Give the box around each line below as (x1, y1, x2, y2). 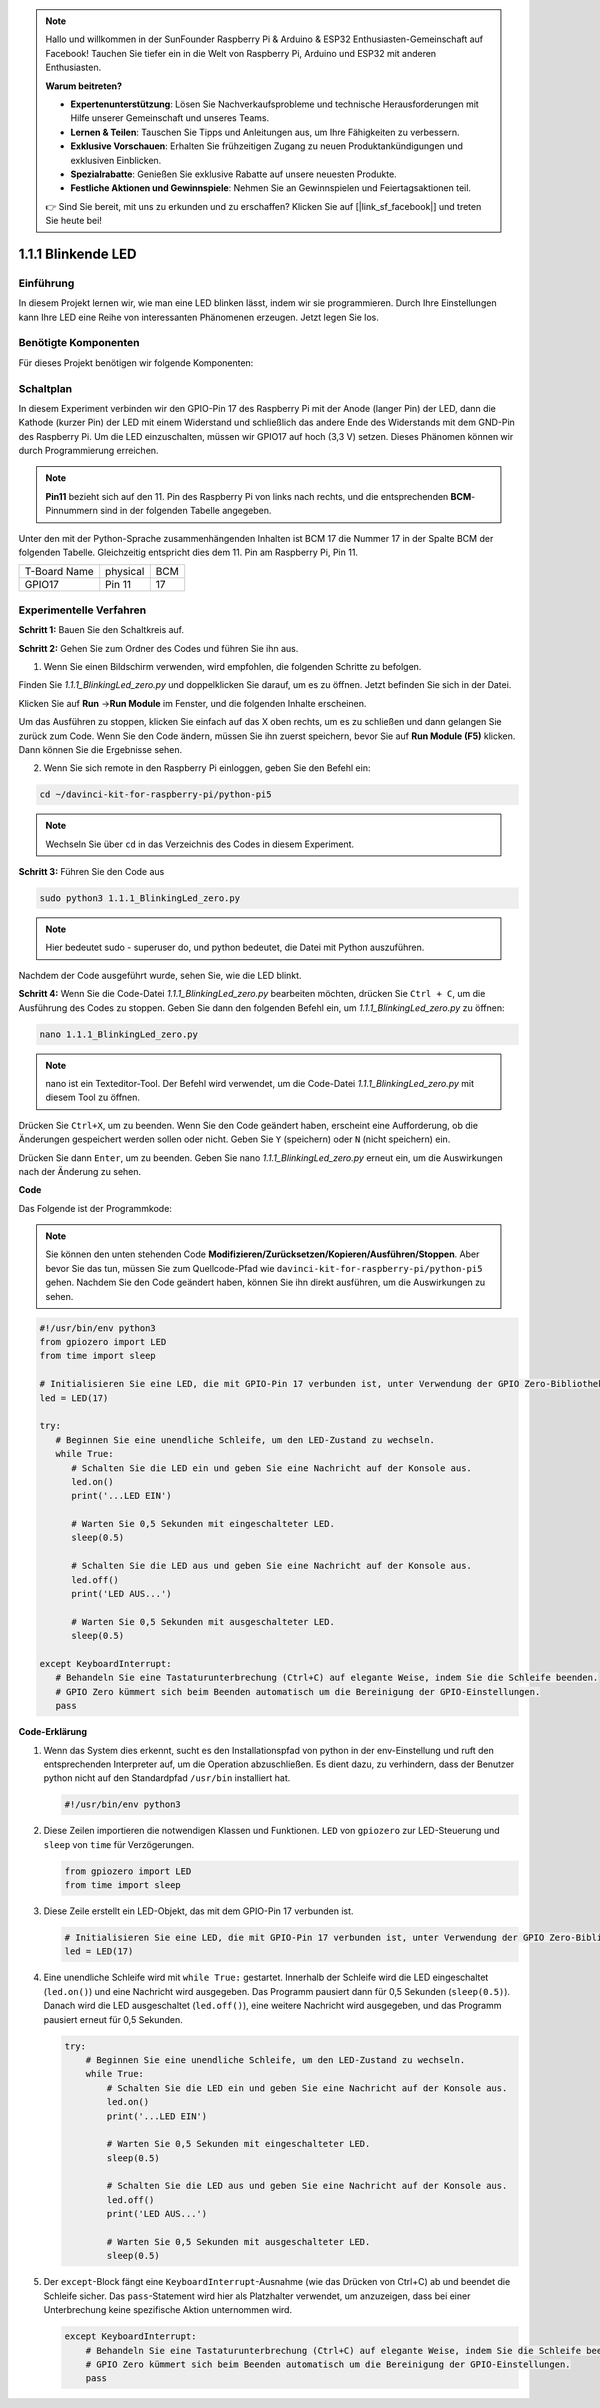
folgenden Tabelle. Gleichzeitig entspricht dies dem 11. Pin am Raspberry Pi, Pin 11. (18, 546, 359, 559)
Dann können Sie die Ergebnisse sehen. (18, 743, 183, 755)
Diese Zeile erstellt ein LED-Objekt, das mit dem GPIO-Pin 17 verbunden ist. (43, 1905, 354, 1917)
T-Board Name (24, 565, 94, 579)
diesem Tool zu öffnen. (45, 1091, 140, 1104)
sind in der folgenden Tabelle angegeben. (100, 505, 272, 517)
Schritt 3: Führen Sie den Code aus (18, 866, 165, 878)
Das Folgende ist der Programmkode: (18, 1202, 172, 1214)
